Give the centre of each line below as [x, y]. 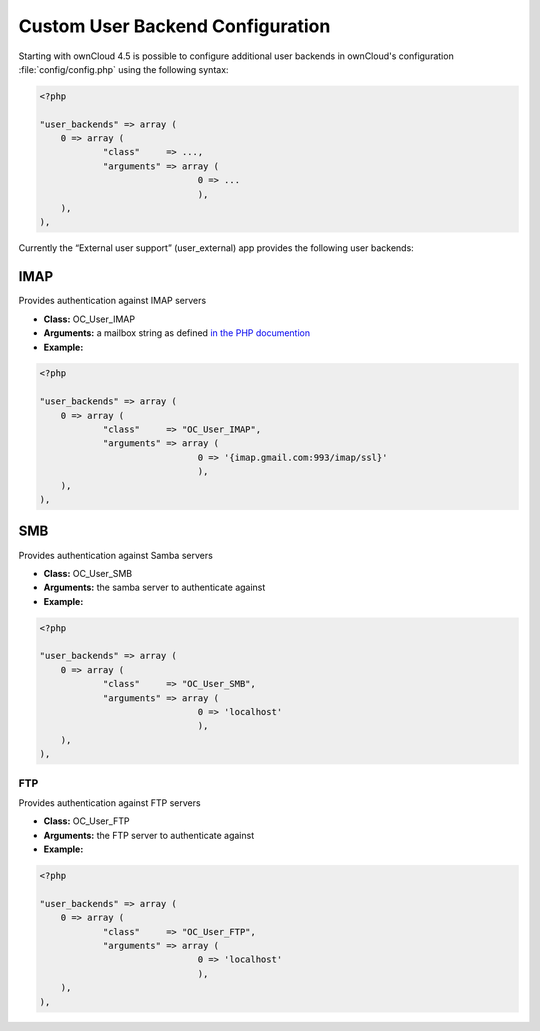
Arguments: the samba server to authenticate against [154, 587]
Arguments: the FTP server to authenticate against [149, 835]
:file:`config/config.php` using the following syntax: [123, 69]
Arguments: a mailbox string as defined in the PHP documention [176, 333]
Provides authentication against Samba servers [116, 555]
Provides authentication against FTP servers [109, 802]
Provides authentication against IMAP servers [112, 301]
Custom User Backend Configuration [174, 26]
